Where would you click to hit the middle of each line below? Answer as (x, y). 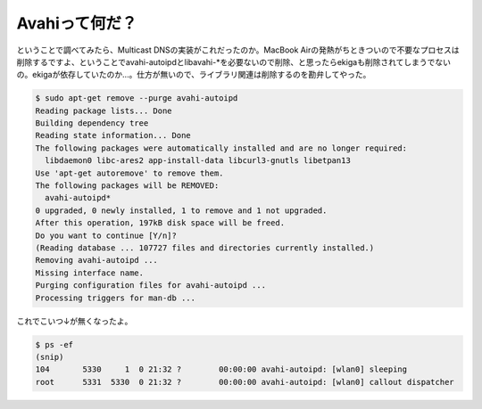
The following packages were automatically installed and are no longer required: (221, 148)
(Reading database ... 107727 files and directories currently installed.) (205, 248)
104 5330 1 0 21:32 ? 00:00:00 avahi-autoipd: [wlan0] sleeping (221, 369)
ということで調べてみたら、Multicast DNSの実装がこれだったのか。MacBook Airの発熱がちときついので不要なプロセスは (238, 50)
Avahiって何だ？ (77, 23)
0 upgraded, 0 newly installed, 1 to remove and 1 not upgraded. (181, 210)
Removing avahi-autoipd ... (96, 260)
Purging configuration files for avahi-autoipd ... (151, 286)
